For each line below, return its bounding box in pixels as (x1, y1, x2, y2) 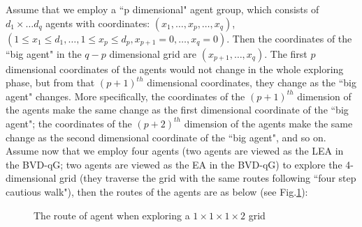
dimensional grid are (109, 46, 197, 61)
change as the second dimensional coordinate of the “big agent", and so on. (6, 130, 326, 144)
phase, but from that (6, 75, 95, 90)
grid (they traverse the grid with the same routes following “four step (59, 171, 356, 185)
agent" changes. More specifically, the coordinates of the (6, 88, 245, 103)
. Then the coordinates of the (226, 31, 352, 45)
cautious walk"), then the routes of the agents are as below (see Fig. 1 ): (6, 184, 308, 198)
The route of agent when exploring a (34, 208, 190, 222)
